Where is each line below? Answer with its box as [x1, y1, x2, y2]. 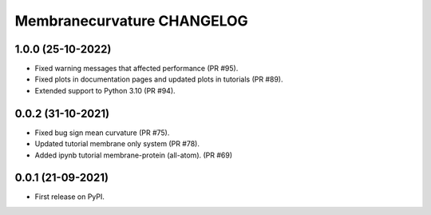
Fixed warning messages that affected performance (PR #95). [34, 64, 239, 74]
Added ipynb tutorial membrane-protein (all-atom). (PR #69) [34, 150, 233, 160]
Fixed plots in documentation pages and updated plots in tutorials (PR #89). [34, 74, 283, 84]
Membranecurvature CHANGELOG [14, 12, 249, 30]
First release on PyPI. [34, 192, 105, 201]
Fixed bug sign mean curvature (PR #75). [34, 128, 170, 137]
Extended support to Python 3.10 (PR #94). [34, 86, 176, 95]
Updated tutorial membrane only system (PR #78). [34, 139, 200, 149]
